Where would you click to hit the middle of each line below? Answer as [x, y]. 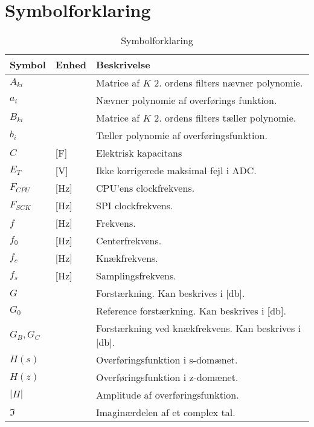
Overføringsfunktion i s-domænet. [167, 360]
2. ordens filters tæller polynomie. [225, 118]
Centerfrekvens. [129, 241]
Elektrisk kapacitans [139, 153]
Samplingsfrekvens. [136, 276]
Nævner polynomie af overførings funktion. [187, 100]
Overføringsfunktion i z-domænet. [167, 377]
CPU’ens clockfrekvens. [146, 188]
